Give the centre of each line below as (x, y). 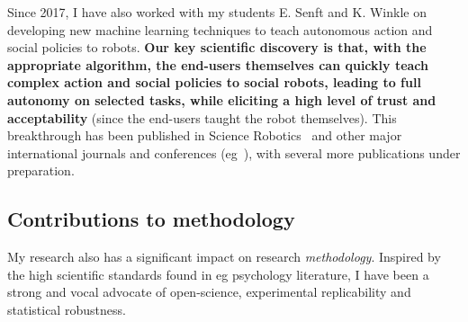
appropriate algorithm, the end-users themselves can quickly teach (218, 64)
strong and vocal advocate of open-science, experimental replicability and (209, 292)
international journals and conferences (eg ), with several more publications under (234, 152)
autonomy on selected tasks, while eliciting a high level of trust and (222, 99)
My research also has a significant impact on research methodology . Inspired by (224, 257)
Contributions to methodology (151, 219)
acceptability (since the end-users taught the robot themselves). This (202, 117)
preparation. (41, 170)
